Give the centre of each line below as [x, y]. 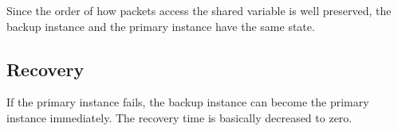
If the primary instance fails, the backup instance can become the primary [188, 102]
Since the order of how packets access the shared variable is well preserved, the [199, 10]
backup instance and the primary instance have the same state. [161, 26]
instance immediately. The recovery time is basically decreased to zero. [179, 117]
